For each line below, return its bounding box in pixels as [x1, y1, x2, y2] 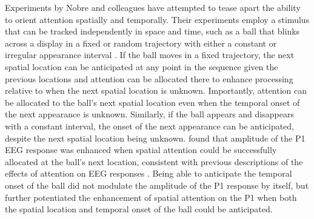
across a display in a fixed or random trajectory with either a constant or [5, 36, 277, 49]
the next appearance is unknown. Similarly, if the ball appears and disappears [5, 108, 294, 120]
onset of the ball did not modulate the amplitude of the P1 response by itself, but [5, 178, 309, 191]
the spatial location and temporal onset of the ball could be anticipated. [5, 203, 273, 215]
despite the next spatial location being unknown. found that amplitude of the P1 [5, 131, 306, 144]
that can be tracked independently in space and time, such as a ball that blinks [5, 25, 300, 38]
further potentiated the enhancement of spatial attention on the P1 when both [5, 191, 297, 203]
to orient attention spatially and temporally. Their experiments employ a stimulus [5, 13, 310, 25]
